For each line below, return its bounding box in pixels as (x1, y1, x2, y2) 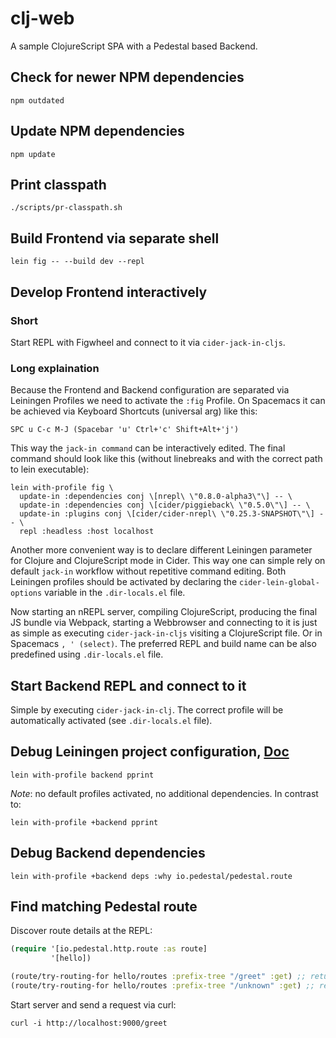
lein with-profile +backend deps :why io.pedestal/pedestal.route (10, 871, 293, 881)
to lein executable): (10, 463, 90, 476)
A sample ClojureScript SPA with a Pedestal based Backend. (10, 40, 258, 52)
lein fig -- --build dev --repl (10, 257, 145, 267)
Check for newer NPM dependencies (10, 69, 245, 86)
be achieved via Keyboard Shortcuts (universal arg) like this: (10, 405, 258, 417)
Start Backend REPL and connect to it (10, 677, 247, 694)
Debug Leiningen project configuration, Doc (10, 743, 290, 761)
